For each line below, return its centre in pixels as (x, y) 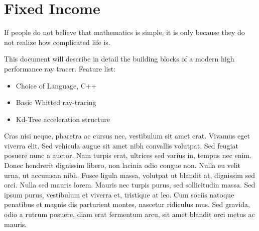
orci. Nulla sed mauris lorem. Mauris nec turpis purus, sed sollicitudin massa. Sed (130, 185)
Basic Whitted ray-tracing (56, 102)
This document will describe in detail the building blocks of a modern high (119, 59)
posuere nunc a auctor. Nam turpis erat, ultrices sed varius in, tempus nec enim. (128, 155)
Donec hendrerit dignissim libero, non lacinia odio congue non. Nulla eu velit (122, 165)
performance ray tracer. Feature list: (60, 68)
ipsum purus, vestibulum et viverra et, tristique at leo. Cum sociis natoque (119, 194)
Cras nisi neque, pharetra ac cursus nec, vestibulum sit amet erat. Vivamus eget (127, 136)
